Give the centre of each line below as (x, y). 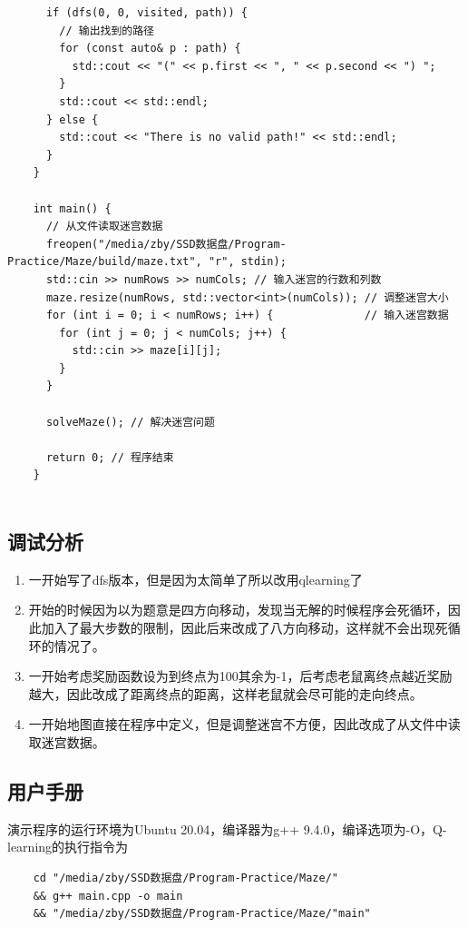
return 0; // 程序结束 (110, 457)
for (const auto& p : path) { (150, 49)
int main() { (72, 208)
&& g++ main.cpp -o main (108, 896)
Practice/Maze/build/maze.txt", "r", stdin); (147, 262)
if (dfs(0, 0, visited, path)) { (146, 13)
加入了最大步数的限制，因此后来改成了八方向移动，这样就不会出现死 (244, 628)
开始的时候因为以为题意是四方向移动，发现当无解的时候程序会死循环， (238, 610)
